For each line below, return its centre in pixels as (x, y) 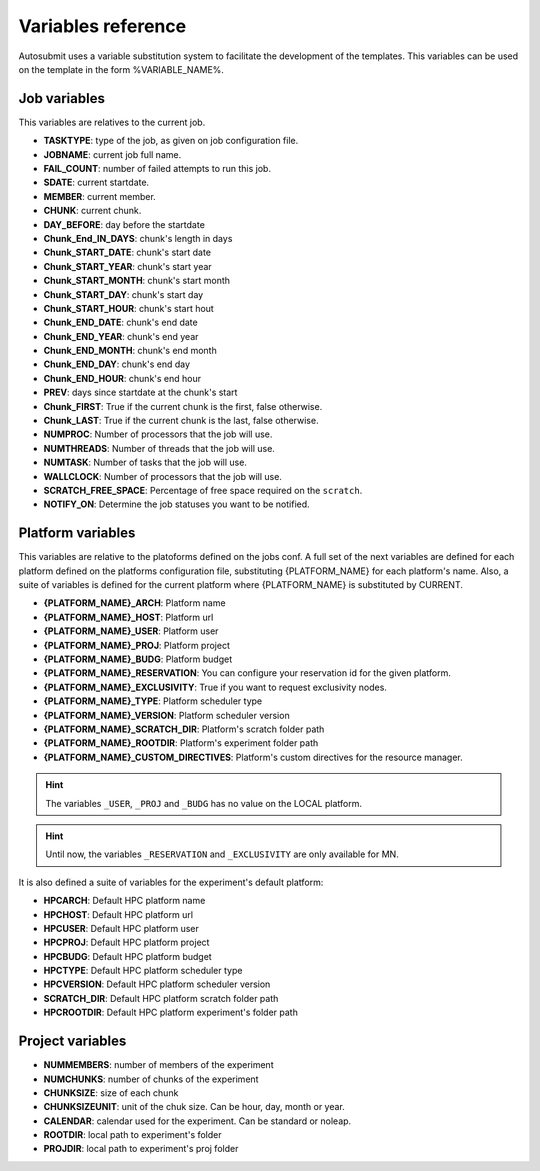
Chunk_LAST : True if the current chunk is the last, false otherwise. (181, 421)
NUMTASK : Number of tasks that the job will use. (145, 462)
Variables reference (102, 26)
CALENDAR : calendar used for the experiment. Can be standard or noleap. (197, 1121)
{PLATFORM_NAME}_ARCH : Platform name (134, 603)
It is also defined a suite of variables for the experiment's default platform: (171, 882)
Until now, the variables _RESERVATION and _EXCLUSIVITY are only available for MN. (222, 854)
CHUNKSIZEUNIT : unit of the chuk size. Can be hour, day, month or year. (194, 1107)
